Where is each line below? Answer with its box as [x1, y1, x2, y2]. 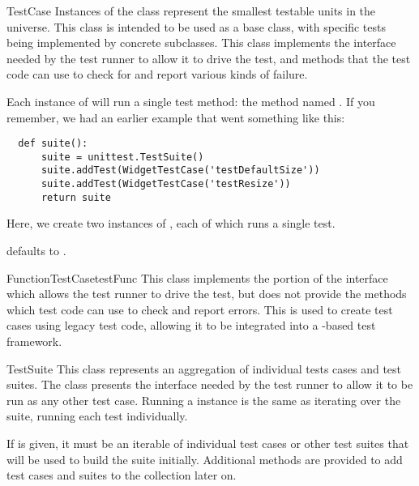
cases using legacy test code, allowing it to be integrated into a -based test [6, 317, 376, 334]
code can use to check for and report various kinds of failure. [6, 66, 308, 83]
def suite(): [18, 138, 88, 150]
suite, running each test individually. [6, 407, 188, 424]
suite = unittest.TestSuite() [41, 151, 204, 163]
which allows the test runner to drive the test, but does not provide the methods [6, 285, 407, 302]
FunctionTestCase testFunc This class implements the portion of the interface [6, 269, 388, 286]
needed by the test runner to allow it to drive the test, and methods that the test [6, 49, 411, 66]
